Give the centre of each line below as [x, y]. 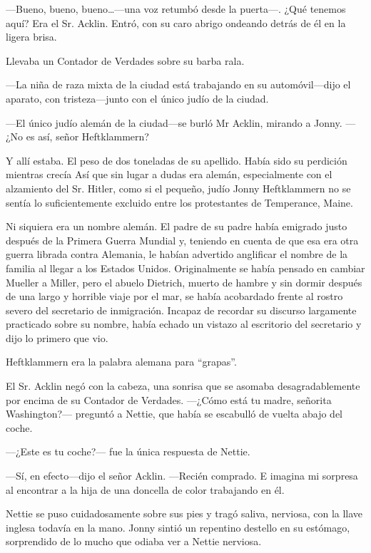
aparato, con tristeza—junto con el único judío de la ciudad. [137, 98]
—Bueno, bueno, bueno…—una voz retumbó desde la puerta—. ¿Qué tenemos [176, 9]
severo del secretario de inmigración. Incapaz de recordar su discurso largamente [181, 310]
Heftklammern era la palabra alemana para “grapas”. [121, 362]
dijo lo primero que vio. [57, 337]
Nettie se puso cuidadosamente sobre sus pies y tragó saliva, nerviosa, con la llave [184, 513]
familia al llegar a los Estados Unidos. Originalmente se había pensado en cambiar [185, 268]
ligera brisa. [31, 37]
